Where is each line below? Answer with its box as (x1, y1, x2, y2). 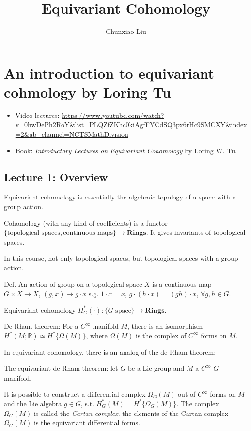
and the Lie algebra (4, 398, 62, 408)
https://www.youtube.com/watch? (62, 110, 164, 120)
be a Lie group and (127, 363, 185, 373)
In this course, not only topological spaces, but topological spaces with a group (4, 253, 238, 263)
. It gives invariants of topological (146, 227, 246, 237)
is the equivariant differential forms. (34, 417, 140, 428)
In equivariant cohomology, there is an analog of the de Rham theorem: (4, 347, 216, 357)
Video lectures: (15, 110, 60, 120)
